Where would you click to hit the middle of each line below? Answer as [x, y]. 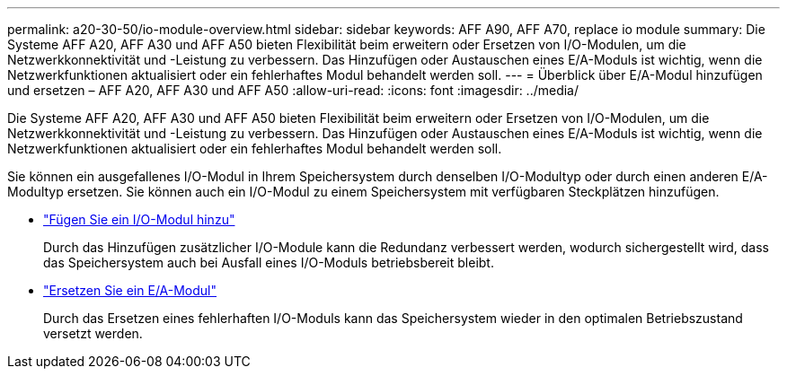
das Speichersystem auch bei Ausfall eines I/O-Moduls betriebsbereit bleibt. [269, 262]
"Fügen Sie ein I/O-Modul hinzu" [139, 219]
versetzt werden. [93, 333]
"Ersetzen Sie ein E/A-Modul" [130, 290]
